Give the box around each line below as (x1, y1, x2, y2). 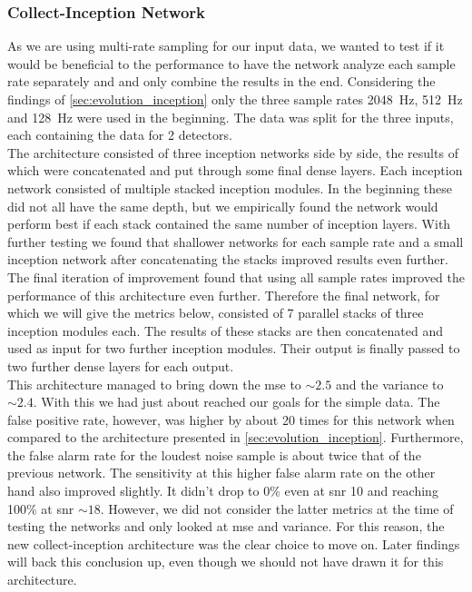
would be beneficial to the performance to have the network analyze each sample (7, 54, 456, 73)
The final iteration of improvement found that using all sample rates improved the (7, 267, 466, 286)
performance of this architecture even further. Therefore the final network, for (7, 285, 440, 304)
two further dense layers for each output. (7, 356, 234, 375)
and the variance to (335, 374, 444, 393)
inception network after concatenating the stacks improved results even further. (7, 250, 448, 269)
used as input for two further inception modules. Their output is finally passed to (7, 339, 460, 358)
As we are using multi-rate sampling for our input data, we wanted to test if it (7, 36, 445, 55)
